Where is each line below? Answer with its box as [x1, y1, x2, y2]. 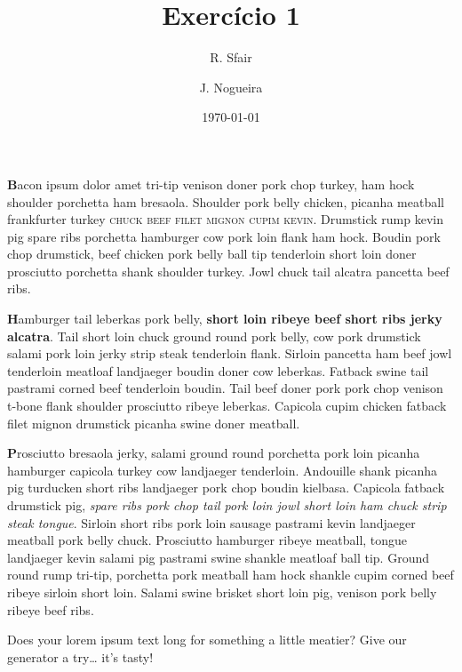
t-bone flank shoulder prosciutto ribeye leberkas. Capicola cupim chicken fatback [7, 396, 447, 415]
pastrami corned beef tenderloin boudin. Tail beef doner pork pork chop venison [7, 379, 443, 397]
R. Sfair [210, 48, 252, 67]
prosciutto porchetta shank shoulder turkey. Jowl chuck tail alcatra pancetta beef [7, 261, 450, 280]
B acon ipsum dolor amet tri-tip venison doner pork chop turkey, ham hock [7, 174, 415, 193]
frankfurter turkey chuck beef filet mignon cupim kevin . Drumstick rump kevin [7, 210, 444, 228]
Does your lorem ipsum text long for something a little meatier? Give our [7, 630, 407, 649]
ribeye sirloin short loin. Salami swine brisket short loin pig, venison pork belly [7, 582, 437, 601]
